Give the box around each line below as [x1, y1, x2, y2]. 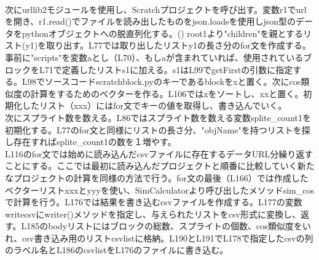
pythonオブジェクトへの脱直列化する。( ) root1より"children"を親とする [22, 26, 304, 39]
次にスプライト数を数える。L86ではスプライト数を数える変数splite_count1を [5, 111, 311, 124]
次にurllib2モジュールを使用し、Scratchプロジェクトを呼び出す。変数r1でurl [5, 2, 307, 15]
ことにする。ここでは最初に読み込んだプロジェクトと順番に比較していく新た [5, 159, 315, 172]
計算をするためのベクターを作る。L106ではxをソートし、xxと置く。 [30, 87, 304, 100]
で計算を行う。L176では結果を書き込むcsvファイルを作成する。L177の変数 [5, 195, 302, 208]
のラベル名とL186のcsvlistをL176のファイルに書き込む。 [5, 243, 229, 256]
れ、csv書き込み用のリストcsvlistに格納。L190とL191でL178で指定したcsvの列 [5, 231, 313, 244]
